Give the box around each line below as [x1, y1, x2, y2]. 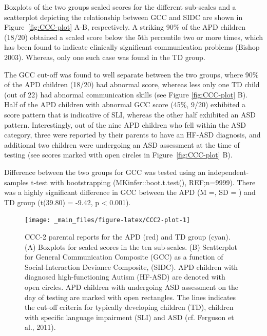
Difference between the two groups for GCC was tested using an [4, 166, 206, 177]
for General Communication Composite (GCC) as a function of [25, 251, 223, 262]
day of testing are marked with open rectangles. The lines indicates [25, 291, 236, 302]
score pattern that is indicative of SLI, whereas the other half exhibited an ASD [4, 109, 256, 120]
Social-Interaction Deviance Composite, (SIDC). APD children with [25, 261, 238, 272]
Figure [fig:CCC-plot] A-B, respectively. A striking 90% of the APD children [4, 22, 246, 32]
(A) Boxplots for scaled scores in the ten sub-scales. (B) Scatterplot [25, 241, 237, 252]
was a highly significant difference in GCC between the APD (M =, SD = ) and [4, 187, 256, 197]
